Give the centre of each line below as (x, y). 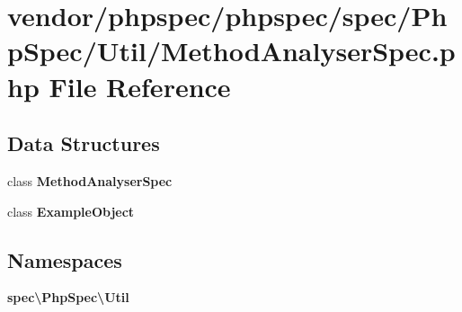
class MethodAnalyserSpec (90, 180)
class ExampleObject (71, 211)
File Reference (140, 86)
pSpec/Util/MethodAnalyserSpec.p (231, 51)
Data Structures (84, 143)
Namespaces (65, 259)
